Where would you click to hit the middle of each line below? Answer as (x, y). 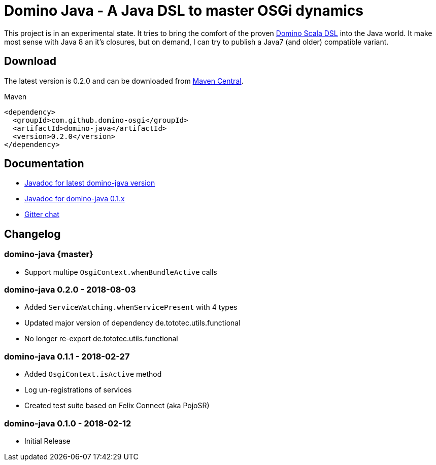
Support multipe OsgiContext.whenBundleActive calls (121, 272)
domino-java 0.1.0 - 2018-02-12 (68, 423)
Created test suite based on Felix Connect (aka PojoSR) (117, 406)
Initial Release (47, 441)
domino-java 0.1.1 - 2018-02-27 (67, 356)
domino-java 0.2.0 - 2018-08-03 (70, 290)
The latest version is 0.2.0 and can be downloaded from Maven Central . (124, 81)
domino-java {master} (49, 254)
